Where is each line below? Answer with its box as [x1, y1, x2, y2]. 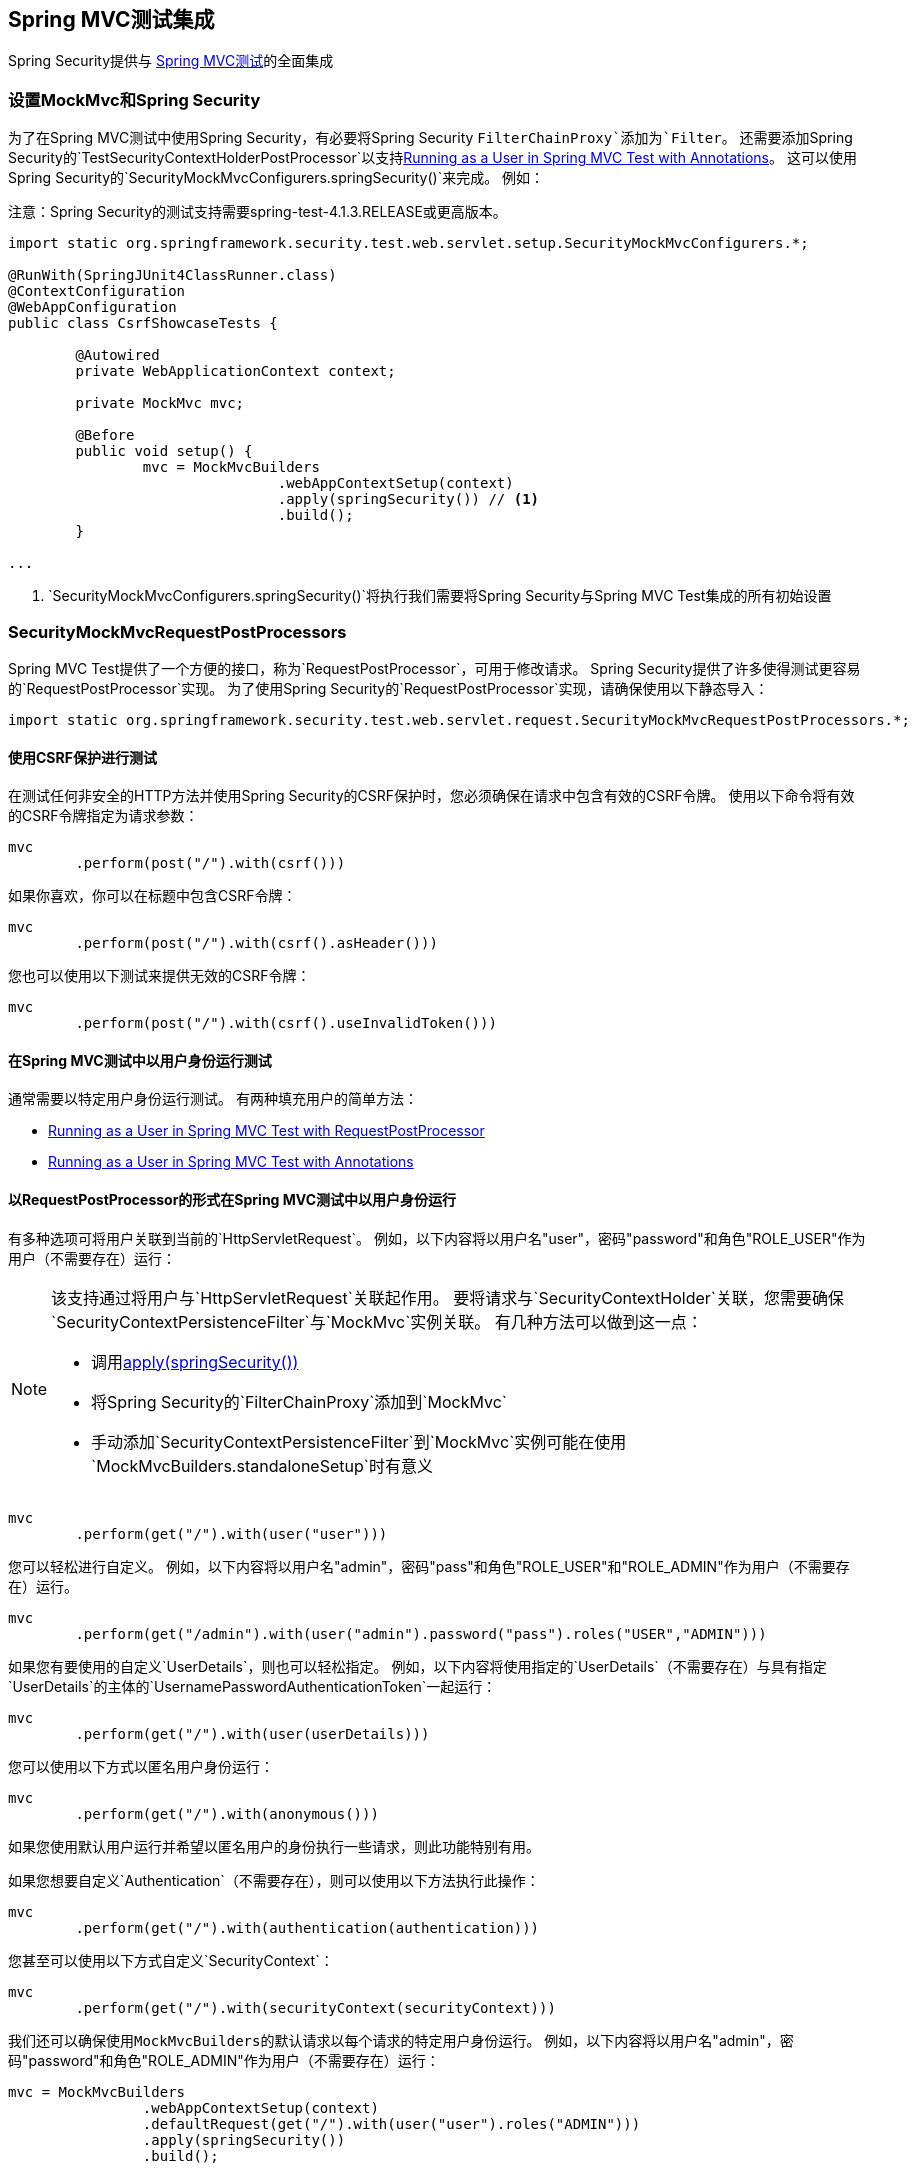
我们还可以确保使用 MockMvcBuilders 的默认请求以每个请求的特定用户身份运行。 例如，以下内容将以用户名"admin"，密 [8, 2031, 794, 2049]
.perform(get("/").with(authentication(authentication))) [75, 1919, 540, 1936]
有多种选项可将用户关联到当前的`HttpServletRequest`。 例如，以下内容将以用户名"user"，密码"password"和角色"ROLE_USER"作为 [8, 1229, 866, 1247]
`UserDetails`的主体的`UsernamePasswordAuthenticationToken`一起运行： [8, 1677, 497, 1695]
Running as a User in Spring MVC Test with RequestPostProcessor [48, 1122, 485, 1140]
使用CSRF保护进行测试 [8, 748, 157, 766]
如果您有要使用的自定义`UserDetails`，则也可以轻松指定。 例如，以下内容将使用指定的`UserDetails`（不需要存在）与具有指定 [8, 1657, 827, 1675]
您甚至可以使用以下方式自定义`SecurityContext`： [8, 1951, 334, 1969]
